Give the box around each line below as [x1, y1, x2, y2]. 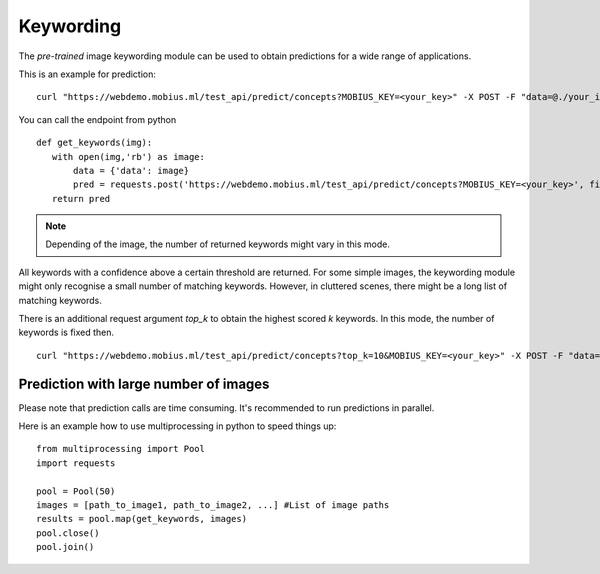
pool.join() [36, 541, 95, 553]
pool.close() [36, 527, 100, 539]
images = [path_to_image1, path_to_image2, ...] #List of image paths [36, 500, 390, 511]
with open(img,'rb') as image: [51, 151, 205, 162]
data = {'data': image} [73, 165, 190, 176]
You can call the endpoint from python [18, 113, 177, 125]
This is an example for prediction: [18, 68, 157, 80]
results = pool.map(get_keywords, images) [36, 513, 248, 525]
